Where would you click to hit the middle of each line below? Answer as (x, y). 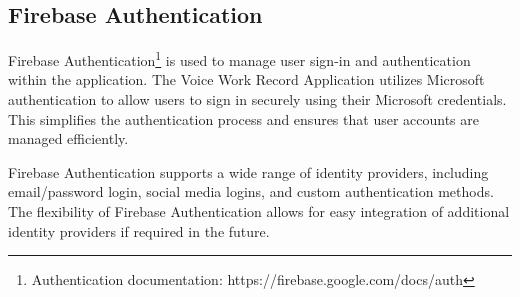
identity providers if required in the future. (139, 230)
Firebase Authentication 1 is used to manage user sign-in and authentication (239, 58)
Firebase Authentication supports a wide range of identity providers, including (248, 171)
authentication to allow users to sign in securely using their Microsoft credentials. (257, 99)
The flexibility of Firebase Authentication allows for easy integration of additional (259, 211)
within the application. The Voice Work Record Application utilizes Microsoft (246, 79)
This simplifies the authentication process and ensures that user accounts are (243, 118)
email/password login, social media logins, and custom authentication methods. (251, 191)
